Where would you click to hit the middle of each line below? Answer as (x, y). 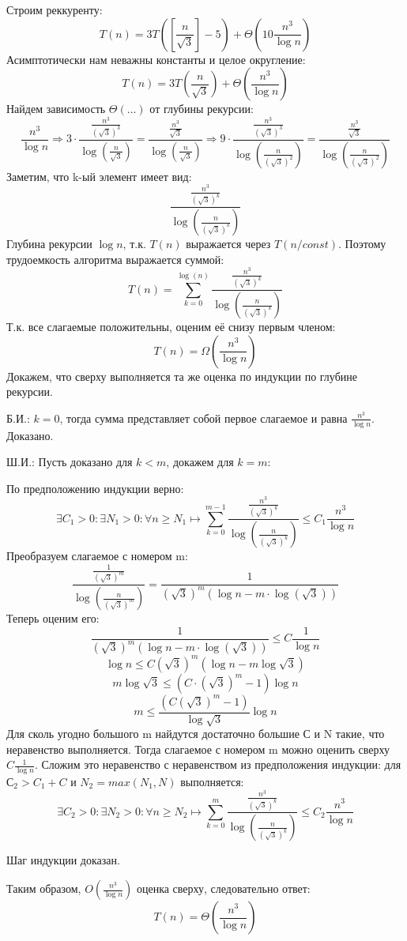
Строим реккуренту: (55, 9)
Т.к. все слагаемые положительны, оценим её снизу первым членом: (171, 326)
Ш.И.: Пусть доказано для (70, 462)
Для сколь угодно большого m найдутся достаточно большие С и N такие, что (196, 733)
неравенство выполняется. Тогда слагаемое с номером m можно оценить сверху (198, 749)
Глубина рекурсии (49, 243)
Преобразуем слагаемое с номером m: (97, 556)
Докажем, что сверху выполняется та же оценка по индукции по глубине (182, 376)
